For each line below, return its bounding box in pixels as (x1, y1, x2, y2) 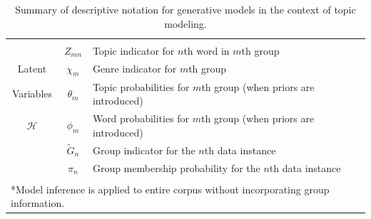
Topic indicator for (92, 43, 175, 58)
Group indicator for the (92, 142, 195, 157)
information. (11, 196, 65, 210)
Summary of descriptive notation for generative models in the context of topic (15, 2, 356, 16)
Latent (17, 61, 47, 76)
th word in (183, 43, 230, 58)
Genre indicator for (92, 61, 177, 76)
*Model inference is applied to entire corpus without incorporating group (11, 181, 330, 196)
